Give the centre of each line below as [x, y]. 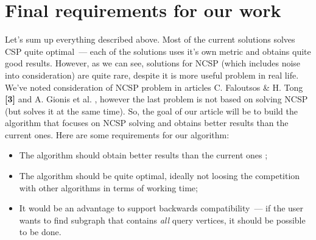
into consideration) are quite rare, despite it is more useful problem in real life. [152, 75]
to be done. [40, 232]
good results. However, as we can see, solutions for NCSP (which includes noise [153, 63]
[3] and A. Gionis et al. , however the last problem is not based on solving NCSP [156, 99]
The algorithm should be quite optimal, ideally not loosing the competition [160, 176]
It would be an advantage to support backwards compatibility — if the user [161, 208]
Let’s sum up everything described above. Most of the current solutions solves [150, 39]
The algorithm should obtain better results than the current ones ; [143, 155]
